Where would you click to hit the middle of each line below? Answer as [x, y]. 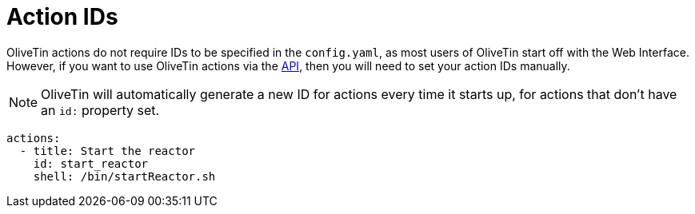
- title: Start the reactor [108, 151]
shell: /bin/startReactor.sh [124, 176]
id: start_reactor [91, 163]
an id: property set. [100, 110]
